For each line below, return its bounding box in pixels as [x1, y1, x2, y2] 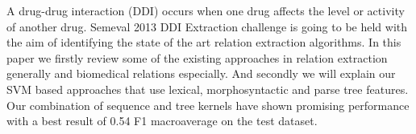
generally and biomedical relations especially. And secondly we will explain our [6, 65, 396, 82]
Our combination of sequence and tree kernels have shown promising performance [6, 96, 410, 113]
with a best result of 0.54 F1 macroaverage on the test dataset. [6, 112, 318, 129]
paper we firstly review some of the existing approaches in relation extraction [6, 49, 388, 66]
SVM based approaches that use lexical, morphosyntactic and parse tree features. [6, 80, 409, 97]
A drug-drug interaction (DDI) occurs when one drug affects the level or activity [6, 2, 405, 18]
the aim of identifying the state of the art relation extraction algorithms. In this [6, 34, 401, 51]
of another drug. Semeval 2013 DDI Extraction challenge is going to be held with [6, 18, 408, 35]
